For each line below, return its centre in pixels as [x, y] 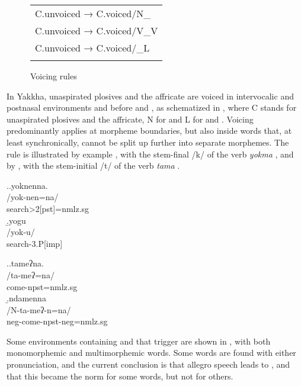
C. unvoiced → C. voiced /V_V [97, 30]
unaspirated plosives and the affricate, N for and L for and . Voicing [130, 119]
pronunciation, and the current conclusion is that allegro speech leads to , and [148, 364]
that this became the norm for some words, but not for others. [120, 376]
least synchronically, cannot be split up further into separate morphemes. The [148, 142]
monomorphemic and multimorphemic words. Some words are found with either [151, 353]
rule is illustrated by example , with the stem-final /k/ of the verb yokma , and [150, 154]
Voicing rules [54, 76]
